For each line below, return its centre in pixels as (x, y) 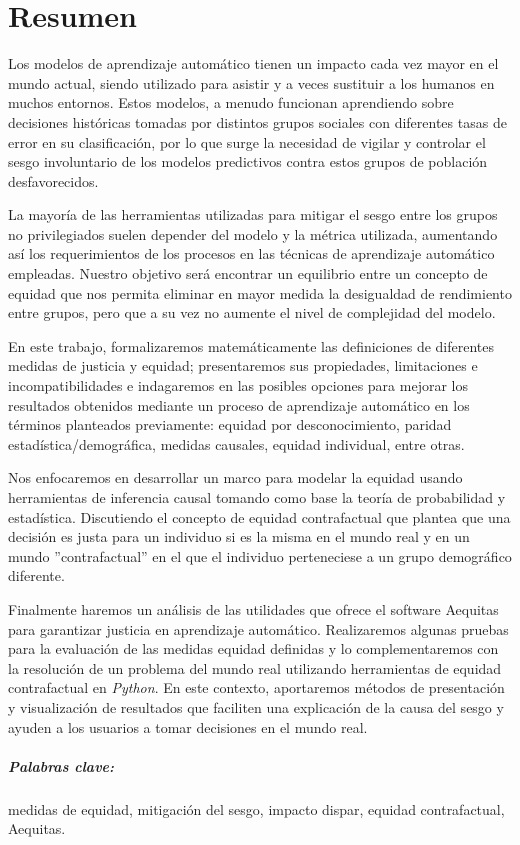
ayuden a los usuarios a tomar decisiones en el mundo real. (188, 726)
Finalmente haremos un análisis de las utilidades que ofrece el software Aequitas (253, 608)
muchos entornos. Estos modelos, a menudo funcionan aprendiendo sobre (231, 102)
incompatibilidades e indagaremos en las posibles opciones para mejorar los (238, 385)
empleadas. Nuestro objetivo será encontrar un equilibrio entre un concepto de (248, 273)
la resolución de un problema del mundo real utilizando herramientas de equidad (255, 667)
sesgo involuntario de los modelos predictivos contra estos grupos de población (248, 161)
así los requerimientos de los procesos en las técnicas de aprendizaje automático (251, 253)
